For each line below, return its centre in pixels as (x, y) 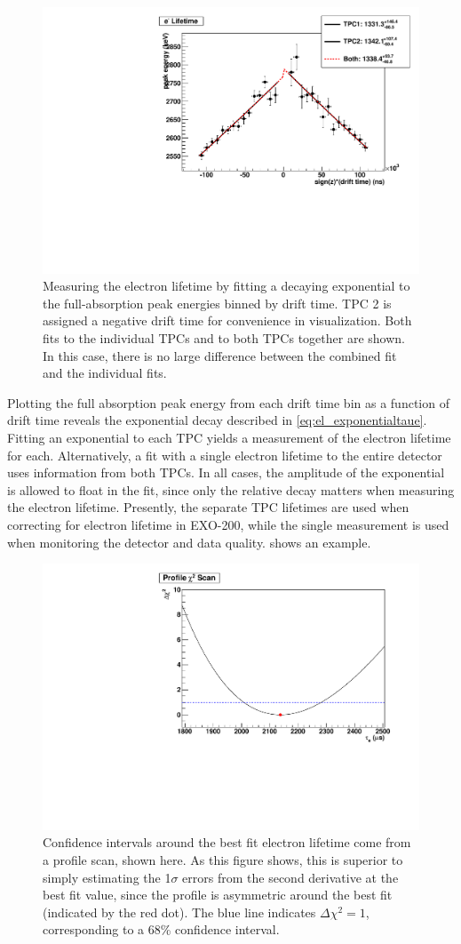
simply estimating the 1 (107, 877)
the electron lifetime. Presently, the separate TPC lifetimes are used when (208, 507)
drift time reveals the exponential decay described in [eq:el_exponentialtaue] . (217, 420)
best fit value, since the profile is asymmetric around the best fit (218, 895)
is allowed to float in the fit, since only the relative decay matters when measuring (231, 489)
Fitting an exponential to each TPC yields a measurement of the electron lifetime (229, 437)
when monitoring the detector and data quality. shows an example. (189, 542)
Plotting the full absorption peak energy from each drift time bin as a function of (228, 402)
